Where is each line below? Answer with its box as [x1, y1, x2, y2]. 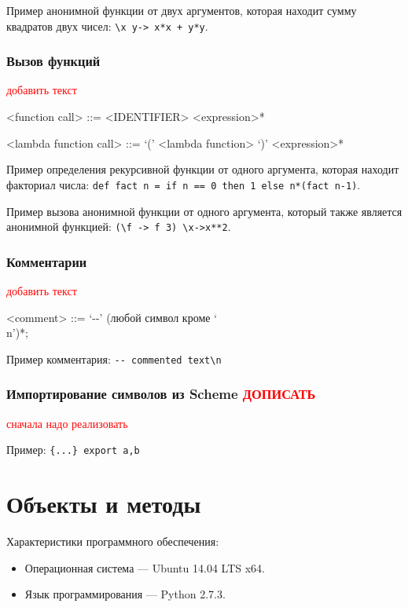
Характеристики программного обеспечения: [6, 533, 219, 549]
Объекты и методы [6, 488, 201, 520]
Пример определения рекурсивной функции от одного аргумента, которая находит [6, 161, 399, 177]
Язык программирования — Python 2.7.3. [24, 586, 226, 602]
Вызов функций [6, 51, 101, 71]
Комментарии [6, 251, 87, 271]
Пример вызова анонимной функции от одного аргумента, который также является [6, 203, 402, 219]
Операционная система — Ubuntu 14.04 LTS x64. [24, 559, 265, 576]
